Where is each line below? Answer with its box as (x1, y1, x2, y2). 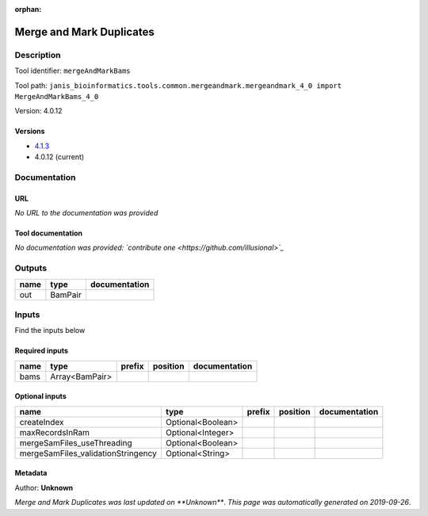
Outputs (14, 262, 48, 273)
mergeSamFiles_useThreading (19, 437, 132, 448)
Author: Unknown (14, 483, 74, 492)
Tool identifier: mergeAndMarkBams (14, 66, 131, 75)
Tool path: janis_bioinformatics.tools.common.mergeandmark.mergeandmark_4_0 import (14, 80, 342, 90)
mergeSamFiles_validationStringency (19, 448, 158, 459)
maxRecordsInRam (19, 426, 90, 438)
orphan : (14, 5, 42, 13)
